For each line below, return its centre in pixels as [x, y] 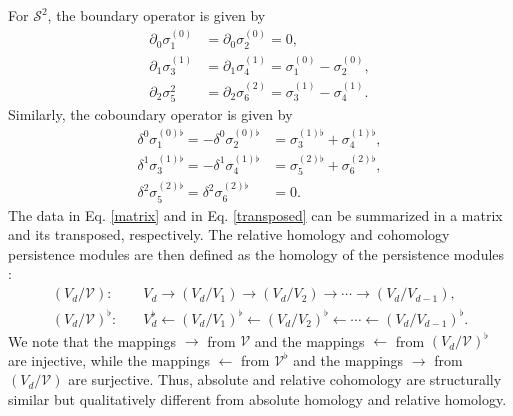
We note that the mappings [92, 340]
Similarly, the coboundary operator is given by [150, 114]
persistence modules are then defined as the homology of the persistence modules [256, 253]
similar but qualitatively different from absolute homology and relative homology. [257, 398]
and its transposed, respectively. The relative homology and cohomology [229, 234]
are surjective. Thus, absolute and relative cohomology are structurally [285, 379]
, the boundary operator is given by [156, 15]
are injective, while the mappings [109, 359]
